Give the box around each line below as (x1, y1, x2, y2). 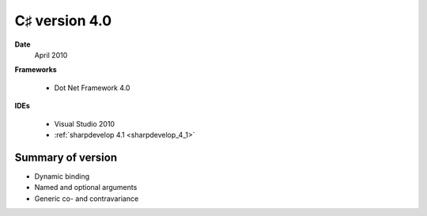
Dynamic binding (34, 171, 90, 181)
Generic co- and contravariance (34, 194, 139, 203)
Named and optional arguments (34, 183, 138, 192)
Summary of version (14, 150, 118, 164)
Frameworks (14, 65, 57, 74)
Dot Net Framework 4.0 (54, 83, 130, 93)
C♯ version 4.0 (14, 12, 112, 29)
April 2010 (34, 50, 68, 59)
